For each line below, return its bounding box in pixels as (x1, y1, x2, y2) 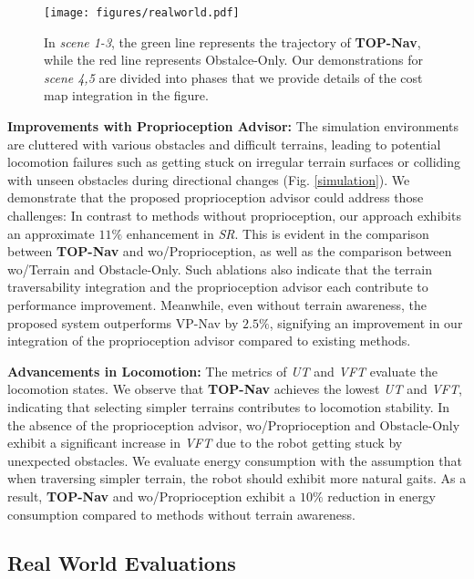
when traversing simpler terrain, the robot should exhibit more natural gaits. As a (7, 469, 467, 488)
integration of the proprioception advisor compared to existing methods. (7, 331, 411, 350)
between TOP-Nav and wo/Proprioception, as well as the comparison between (7, 242, 452, 261)
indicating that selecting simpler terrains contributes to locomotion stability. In (7, 397, 450, 416)
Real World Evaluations (7, 549, 236, 577)
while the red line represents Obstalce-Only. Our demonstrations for (44, 50, 423, 69)
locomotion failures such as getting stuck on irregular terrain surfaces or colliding (7, 152, 461, 171)
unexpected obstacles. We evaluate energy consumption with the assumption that (7, 450, 462, 470)
